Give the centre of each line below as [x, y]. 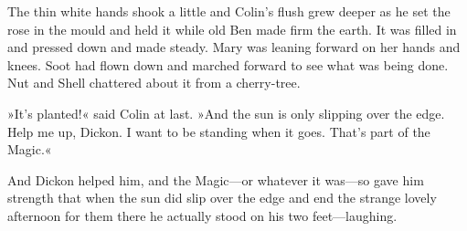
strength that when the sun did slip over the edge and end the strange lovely [222, 198]
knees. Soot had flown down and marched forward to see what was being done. [228, 64]
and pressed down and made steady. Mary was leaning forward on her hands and [234, 47]
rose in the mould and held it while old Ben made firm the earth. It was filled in [232, 29]
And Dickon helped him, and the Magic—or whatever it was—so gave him [216, 179]
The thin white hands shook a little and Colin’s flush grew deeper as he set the [229, 11]
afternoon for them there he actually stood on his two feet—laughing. [202, 215]
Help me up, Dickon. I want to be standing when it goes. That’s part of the [219, 131]
